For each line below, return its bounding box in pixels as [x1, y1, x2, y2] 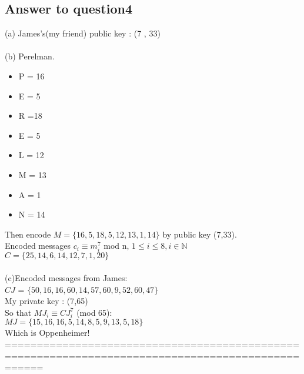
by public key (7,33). [162, 228, 237, 240]
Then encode [5, 228, 51, 240]
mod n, [103, 239, 129, 252]
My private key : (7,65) [5, 295, 88, 307]
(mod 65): [76, 306, 112, 318]
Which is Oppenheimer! [5, 326, 90, 339]
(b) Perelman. [5, 50, 55, 62]
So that [5, 306, 32, 318]
